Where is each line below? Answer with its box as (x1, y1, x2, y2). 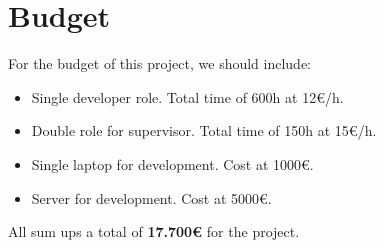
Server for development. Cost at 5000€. (31, 187, 272, 208)
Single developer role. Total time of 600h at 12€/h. (31, 86, 344, 107)
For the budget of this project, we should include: (8, 53, 312, 74)
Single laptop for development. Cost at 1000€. (31, 153, 314, 174)
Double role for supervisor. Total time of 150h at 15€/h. (31, 120, 377, 141)
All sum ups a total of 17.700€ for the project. (8, 221, 300, 242)
